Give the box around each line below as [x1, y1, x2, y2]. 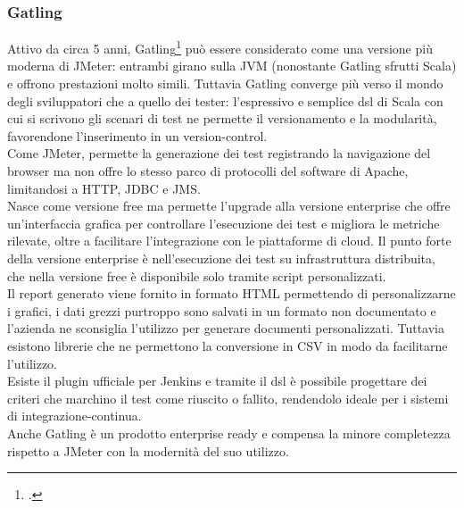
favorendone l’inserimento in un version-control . [7, 126, 268, 145]
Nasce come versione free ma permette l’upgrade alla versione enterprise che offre [7, 196, 451, 215]
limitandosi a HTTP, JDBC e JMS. [7, 179, 201, 197]
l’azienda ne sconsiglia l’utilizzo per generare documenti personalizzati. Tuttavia [7, 319, 445, 337]
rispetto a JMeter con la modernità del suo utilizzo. [7, 441, 289, 460]
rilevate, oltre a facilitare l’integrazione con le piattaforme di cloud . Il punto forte [7, 231, 452, 250]
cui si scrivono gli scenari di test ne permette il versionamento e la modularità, [7, 109, 437, 128]
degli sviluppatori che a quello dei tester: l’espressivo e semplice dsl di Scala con [7, 91, 443, 110]
